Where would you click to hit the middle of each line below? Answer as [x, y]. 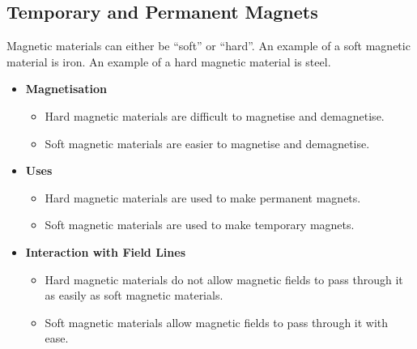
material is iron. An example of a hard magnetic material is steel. [169, 61]
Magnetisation [66, 89]
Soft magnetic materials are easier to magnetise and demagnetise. [207, 143]
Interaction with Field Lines [105, 251]
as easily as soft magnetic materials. [134, 295]
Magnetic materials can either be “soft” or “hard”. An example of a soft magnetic [208, 46]
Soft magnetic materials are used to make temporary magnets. [200, 225]
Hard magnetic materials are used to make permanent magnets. [203, 197]
